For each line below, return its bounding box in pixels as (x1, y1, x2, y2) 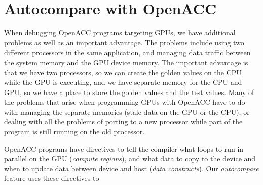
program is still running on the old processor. (4, 126, 145, 137)
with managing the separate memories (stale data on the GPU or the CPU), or (4, 106, 250, 117)
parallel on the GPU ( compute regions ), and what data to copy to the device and (4, 153, 256, 164)
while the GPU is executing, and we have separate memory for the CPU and (4, 77, 242, 87)
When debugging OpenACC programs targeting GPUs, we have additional (4, 27, 236, 38)
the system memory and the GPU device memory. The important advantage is (4, 57, 248, 67)
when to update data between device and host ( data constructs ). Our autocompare (4, 163, 259, 173)
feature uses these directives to (4, 173, 99, 183)
